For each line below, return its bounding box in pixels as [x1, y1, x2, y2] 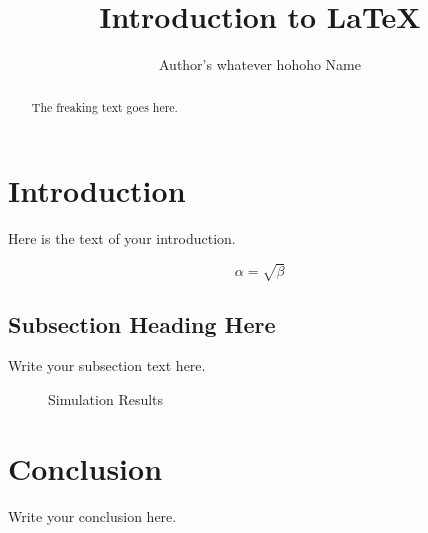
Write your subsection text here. [8, 355, 206, 376]
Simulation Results [48, 389, 164, 410]
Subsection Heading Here [8, 308, 276, 339]
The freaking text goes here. [31, 98, 178, 115]
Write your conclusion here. [8, 505, 177, 526]
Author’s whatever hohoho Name [159, 54, 361, 75]
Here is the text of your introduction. [8, 228, 236, 249]
